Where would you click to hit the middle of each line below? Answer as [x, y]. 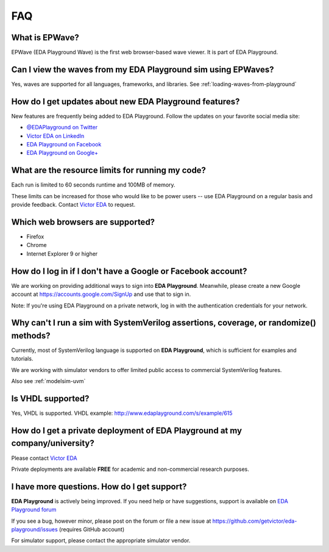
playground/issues [34, 529]
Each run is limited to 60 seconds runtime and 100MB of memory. [94, 185]
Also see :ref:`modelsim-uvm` [48, 381]
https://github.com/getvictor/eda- [255, 521]
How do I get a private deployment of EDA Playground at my [127, 430]
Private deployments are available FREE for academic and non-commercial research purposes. [130, 469]
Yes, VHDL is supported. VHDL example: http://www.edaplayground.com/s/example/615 [122, 413]
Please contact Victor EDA [44, 458]
